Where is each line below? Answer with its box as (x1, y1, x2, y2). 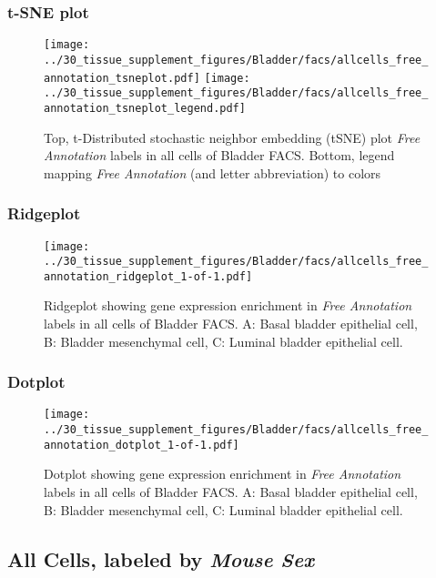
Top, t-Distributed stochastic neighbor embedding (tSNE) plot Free (44, 127, 421, 147)
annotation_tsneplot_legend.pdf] (44, 101, 246, 115)
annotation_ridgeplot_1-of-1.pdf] (44, 269, 253, 283)
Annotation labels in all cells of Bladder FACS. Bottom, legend (44, 146, 395, 165)
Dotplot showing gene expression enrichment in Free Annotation (44, 464, 401, 483)
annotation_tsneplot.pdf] (44, 71, 200, 85)
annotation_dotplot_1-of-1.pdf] (44, 438, 239, 451)
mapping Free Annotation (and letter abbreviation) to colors (44, 163, 381, 182)
